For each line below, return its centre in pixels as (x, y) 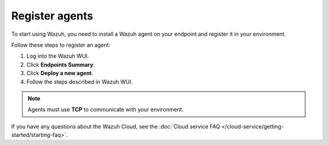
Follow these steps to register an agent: (61, 45)
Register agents (52, 16)
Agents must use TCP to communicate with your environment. (106, 110)
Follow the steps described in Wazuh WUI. (80, 81)
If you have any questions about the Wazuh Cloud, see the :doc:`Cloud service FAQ (116, 126)
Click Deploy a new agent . (60, 73)
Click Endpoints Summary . (61, 64)
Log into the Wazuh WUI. (58, 56)
